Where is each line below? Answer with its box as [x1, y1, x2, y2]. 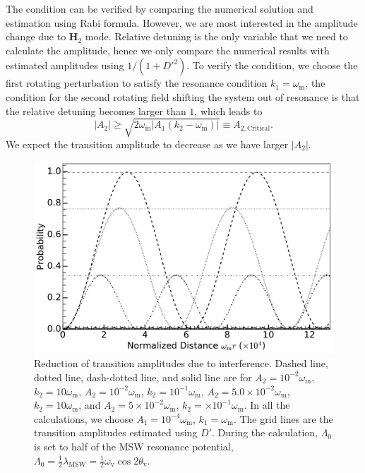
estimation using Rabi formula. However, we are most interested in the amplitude [6, 15, 358, 30]
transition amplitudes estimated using [34, 425, 198, 440]
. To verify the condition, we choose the [186, 58, 358, 73]
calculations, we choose [34, 411, 133, 426]
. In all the [244, 397, 290, 412]
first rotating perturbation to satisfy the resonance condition [6, 76, 268, 90]
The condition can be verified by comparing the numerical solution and [6, 1, 313, 16]
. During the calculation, [211, 425, 318, 440]
